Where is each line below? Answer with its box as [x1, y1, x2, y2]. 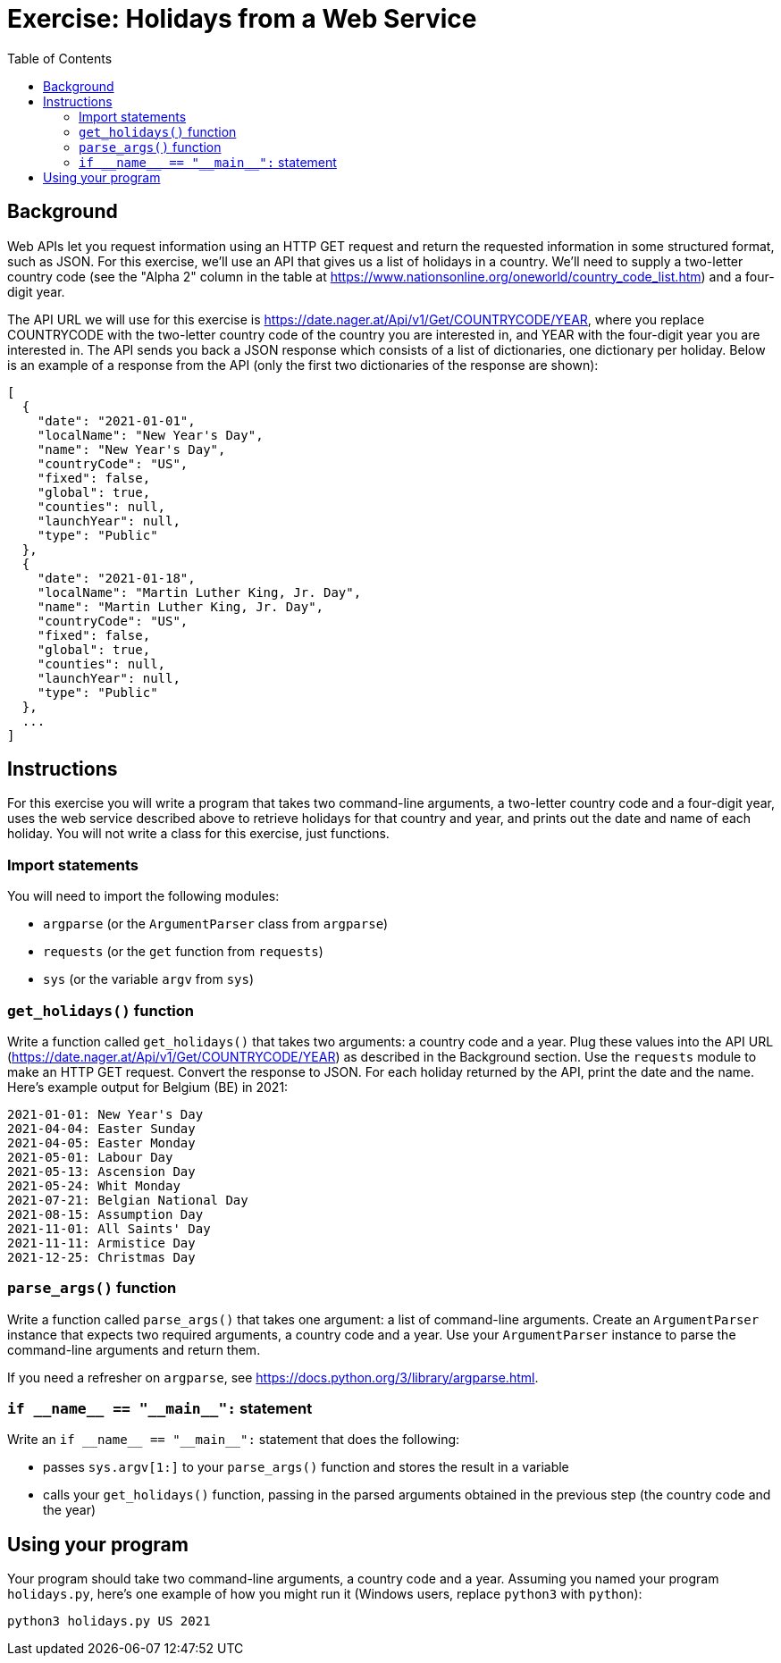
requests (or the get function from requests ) [43, 944, 323, 960]
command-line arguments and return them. [7, 1341, 261, 1357]
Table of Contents [7, 50, 113, 66]
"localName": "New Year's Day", [37, 427, 264, 442]
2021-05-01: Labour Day [7, 1149, 173, 1164]
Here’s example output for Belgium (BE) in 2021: [7, 1079, 289, 1095]
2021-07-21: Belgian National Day [7, 1192, 248, 1207]
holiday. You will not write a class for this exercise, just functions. [7, 826, 390, 842]
